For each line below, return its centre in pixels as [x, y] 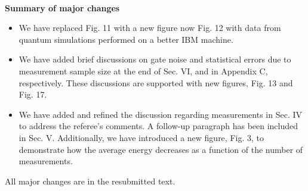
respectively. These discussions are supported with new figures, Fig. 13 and [156, 82]
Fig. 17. [33, 94]
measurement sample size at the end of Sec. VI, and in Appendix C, [143, 71]
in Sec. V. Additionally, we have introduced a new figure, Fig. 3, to [141, 137]
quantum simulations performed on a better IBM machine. [126, 39]
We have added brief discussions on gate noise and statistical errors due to [155, 59]
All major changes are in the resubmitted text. [90, 181]
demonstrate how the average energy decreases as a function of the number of [161, 149]
